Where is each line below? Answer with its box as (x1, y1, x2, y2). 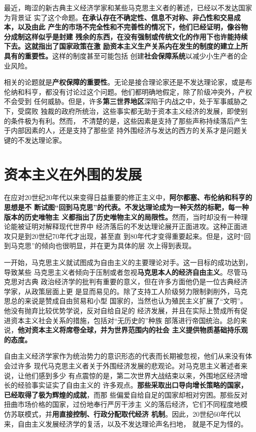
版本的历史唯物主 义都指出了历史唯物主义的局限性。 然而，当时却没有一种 (4, 211, 241, 222)
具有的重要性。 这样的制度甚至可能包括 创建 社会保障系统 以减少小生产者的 (4, 50, 241, 61)
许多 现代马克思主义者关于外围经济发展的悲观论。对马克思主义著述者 (17, 360, 241, 370)
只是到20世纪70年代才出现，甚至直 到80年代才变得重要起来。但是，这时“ (10, 231, 244, 241)
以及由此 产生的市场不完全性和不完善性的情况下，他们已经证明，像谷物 (17, 22, 248, 32)
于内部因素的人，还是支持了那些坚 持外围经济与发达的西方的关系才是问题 (4, 125, 241, 135)
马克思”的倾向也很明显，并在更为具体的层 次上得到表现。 (10, 240, 196, 251)
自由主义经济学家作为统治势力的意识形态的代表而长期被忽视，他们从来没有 (4, 351, 245, 361)
